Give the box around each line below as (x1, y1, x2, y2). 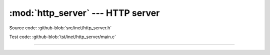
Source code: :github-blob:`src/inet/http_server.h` (9, 25, 112, 31)
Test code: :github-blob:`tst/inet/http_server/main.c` (9, 34, 116, 40)
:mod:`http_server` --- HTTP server (9, 7, 160, 18)
